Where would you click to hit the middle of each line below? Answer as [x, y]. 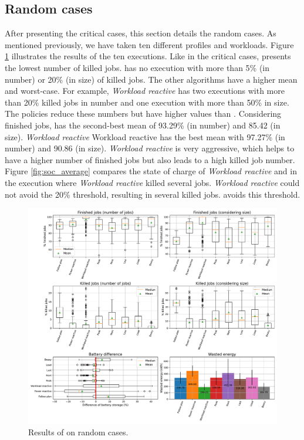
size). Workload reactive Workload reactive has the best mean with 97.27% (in [145, 136]
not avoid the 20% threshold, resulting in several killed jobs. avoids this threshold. [153, 194]
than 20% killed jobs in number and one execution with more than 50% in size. [147, 102]
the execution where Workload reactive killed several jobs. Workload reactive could [152, 182]
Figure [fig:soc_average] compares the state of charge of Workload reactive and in [151, 171]
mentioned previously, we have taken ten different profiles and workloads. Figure [149, 44]
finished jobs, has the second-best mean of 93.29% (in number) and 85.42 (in [143, 125]
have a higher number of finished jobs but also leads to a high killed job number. [150, 159]
